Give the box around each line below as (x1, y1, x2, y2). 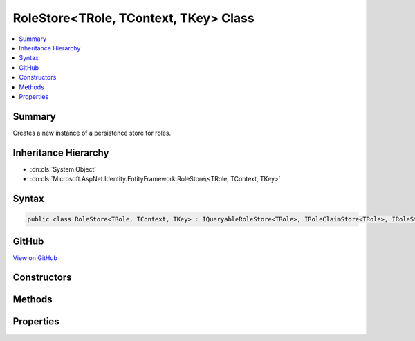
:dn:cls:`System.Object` (30, 165, 97, 173)
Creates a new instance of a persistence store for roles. (12, 129, 172, 137)
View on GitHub (12, 253, 58, 262)
